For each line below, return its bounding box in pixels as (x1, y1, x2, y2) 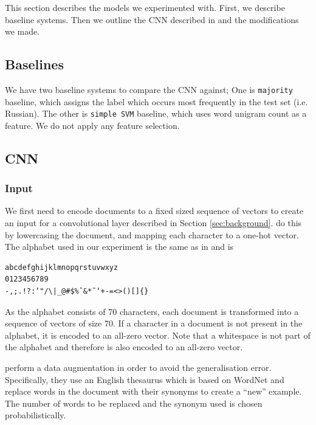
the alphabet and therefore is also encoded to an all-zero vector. (5, 340, 243, 353)
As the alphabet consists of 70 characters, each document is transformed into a (5, 305, 299, 317)
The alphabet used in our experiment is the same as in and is (5, 240, 234, 253)
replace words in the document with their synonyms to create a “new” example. (5, 385, 302, 398)
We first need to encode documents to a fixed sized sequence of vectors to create (5, 204, 304, 217)
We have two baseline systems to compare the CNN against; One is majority (5, 83, 293, 95)
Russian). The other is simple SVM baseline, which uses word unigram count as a (5, 107, 307, 120)
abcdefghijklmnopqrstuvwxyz (5, 263, 118, 272)
